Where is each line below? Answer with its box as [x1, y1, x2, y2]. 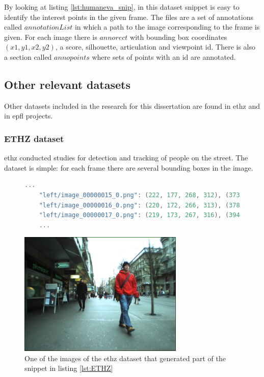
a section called [4, 51, 52, 62]
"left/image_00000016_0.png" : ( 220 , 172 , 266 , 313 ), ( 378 [39, 201, 240, 209]
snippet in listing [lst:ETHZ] [24, 363, 113, 373]
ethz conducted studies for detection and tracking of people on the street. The [4, 152, 248, 163]
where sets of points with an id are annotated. [92, 51, 236, 62]
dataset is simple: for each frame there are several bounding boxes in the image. [4, 162, 253, 173]
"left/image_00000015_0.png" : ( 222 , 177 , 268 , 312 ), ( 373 [39, 191, 240, 199]
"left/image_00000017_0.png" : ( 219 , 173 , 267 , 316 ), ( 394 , [39, 211, 244, 219]
